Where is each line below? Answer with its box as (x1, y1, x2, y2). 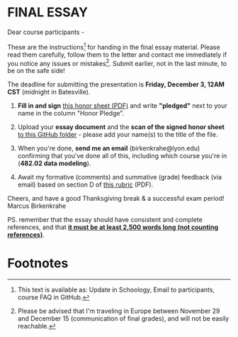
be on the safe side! (7, 67, 65, 75)
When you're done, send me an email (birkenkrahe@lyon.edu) (17, 144, 200, 153)
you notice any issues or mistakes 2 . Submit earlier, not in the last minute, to (7, 57, 227, 67)
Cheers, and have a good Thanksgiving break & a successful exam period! (7, 194, 225, 203)
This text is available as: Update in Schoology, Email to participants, (17, 285, 215, 294)
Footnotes (7, 255, 69, 272)
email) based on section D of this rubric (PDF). (17, 180, 154, 189)
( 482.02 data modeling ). (17, 159, 91, 167)
